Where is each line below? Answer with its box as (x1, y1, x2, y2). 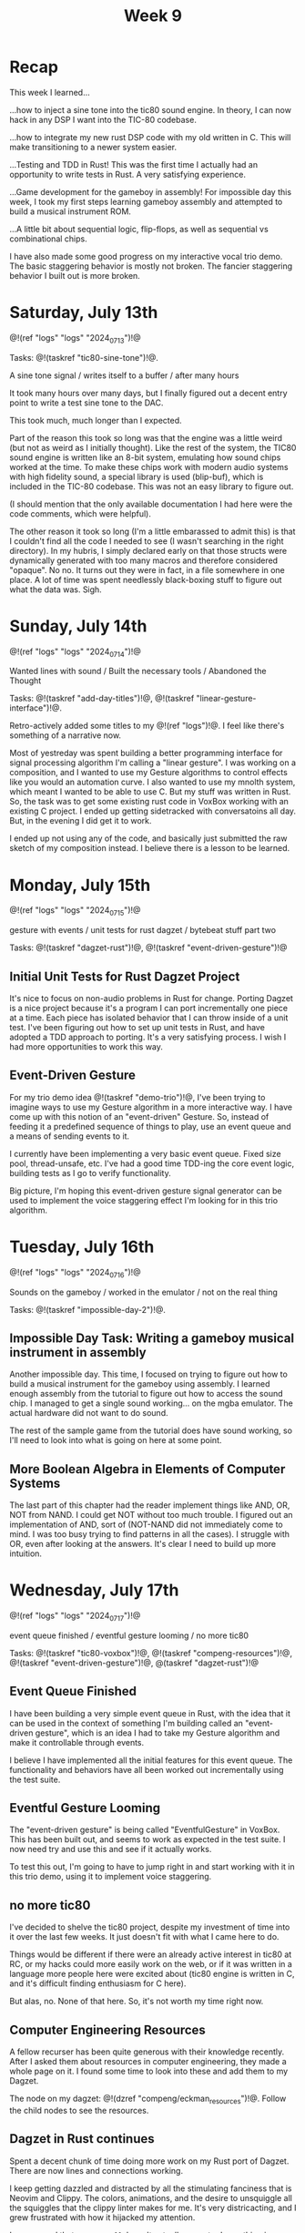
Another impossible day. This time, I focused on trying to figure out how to (9, 1368, 289, 1380)
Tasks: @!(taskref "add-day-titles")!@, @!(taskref (9, 693, 195, 704)
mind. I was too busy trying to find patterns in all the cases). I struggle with (9, 1529, 290, 1540)
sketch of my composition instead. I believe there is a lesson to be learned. (9, 843, 290, 854)
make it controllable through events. (9, 1736, 145, 1747)
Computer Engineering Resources (9, 2022, 207, 2037)
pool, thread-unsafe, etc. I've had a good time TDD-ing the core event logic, (9, 1158, 294, 1169)
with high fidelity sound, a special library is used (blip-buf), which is (9, 471, 264, 482)
